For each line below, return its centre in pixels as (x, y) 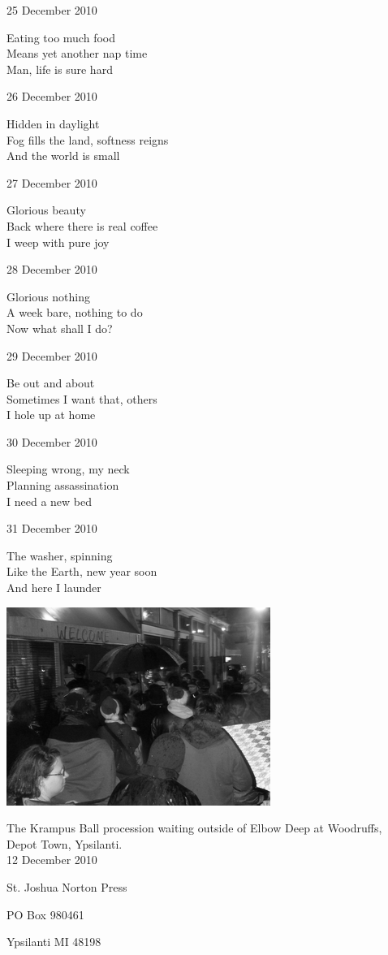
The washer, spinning (60, 555)
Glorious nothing (48, 296)
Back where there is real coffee (82, 225)
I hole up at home (51, 415)
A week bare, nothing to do (75, 312)
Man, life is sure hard (60, 69)
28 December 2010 (52, 269)
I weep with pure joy (58, 242)
